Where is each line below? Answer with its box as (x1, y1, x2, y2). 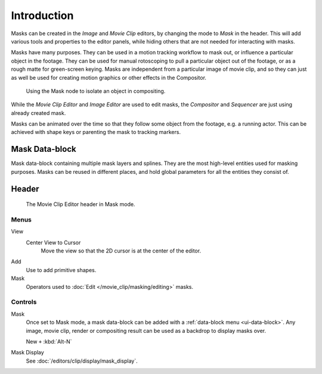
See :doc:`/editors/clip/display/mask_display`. (26, 357, 138, 364)
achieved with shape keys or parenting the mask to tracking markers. (11, 129, 181, 136)
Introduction (11, 9, 74, 22)
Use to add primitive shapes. (26, 266, 97, 273)
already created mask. (11, 109, 66, 116)
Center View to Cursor (26, 239, 81, 246)
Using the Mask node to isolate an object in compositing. (26, 87, 166, 95)
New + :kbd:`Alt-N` (26, 338, 72, 345)
